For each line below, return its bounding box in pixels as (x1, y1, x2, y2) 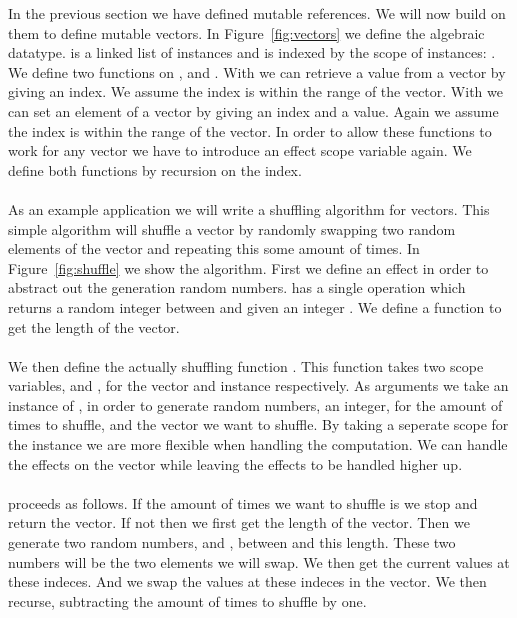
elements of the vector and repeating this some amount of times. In (8, 238, 420, 259)
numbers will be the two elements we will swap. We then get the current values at (8, 551, 510, 572)
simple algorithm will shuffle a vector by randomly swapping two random (8, 218, 456, 239)
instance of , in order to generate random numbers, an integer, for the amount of (8, 394, 503, 415)
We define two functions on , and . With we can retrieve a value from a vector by (8, 61, 506, 82)
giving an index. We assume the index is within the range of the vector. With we (8, 81, 503, 102)
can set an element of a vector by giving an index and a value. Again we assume (8, 100, 499, 121)
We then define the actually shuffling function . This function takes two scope (8, 355, 484, 376)
